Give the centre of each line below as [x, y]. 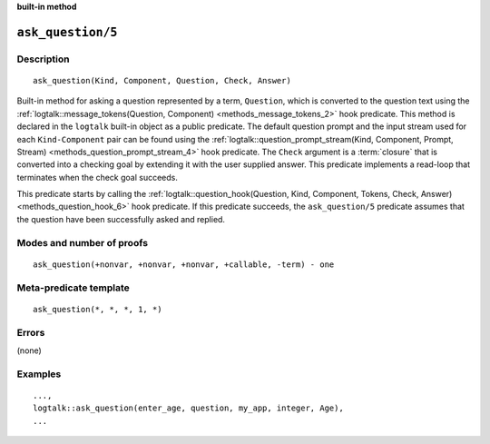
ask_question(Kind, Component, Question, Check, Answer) [162, 80]
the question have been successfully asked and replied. [121, 219]
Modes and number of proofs [83, 242]
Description [43, 59]
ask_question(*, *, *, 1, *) [98, 309]
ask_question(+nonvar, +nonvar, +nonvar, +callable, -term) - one [184, 264]
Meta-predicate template [73, 288]
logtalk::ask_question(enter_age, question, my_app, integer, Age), [188, 408]
